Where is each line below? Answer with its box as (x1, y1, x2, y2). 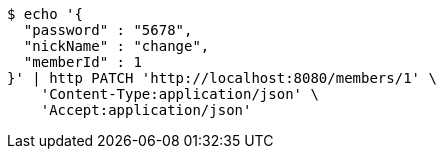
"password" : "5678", (23, 22, 193, 38)
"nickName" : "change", (23, 38, 210, 54)
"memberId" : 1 (23, 54, 142, 70)
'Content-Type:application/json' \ (40, 86, 319, 102)
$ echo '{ (7, 6, 83, 22)
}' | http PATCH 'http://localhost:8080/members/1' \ (7, 70, 437, 86)
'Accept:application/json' (40, 102, 252, 118)
